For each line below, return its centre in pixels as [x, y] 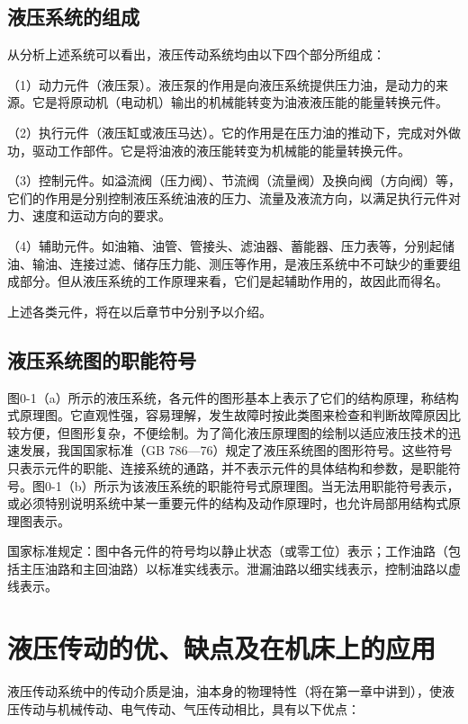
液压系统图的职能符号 [102, 359]
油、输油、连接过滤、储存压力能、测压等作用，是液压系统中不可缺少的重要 [228, 263]
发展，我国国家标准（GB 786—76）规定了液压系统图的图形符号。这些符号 [236, 450]
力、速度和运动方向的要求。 [89, 215]
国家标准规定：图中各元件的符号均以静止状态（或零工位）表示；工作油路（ [228, 551]
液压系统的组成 [73, 17]
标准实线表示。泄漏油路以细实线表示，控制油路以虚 [309, 568]
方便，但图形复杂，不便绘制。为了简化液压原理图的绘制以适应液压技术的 [234, 432]
